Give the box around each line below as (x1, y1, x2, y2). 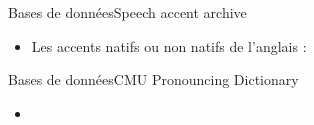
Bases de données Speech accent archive (8, 2, 247, 22)
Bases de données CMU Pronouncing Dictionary (8, 69, 299, 90)
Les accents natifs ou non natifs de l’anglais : (31, 35, 307, 56)
